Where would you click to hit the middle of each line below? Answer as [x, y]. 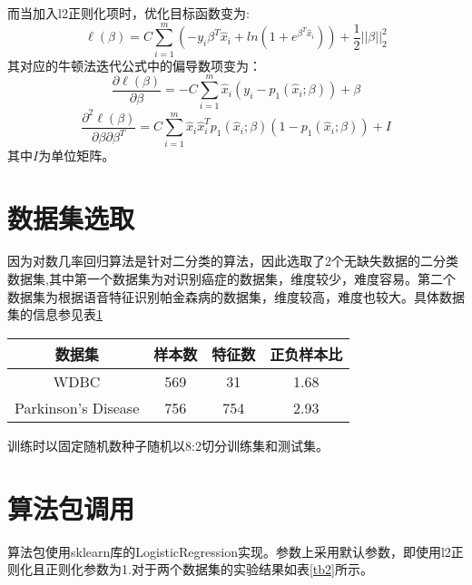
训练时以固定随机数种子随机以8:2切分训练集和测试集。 [168, 445]
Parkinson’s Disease [77, 407]
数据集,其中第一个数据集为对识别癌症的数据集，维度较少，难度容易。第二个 [231, 279]
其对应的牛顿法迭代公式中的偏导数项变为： [134, 65]
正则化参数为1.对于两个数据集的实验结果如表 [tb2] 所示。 [209, 569]
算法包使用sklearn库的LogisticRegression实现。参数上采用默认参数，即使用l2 [229, 551]
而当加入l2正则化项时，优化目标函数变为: [128, 13]
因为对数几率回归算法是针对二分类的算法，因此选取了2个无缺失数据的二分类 [233, 261]
